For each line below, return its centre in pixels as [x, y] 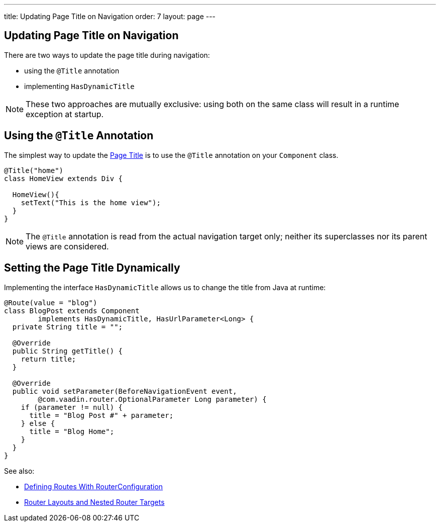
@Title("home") [34, 170]
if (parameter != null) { [72, 407]
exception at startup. [65, 114]
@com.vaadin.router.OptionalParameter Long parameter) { [152, 399]
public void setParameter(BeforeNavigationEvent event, [125, 391]
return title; [48, 359]
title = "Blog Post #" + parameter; [101, 415]
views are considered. [67, 246]
